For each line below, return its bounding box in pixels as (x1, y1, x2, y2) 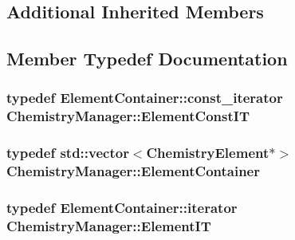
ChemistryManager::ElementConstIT (6, 106, 250, 126)
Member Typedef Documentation (6, 46, 288, 71)
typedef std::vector (6, 143, 129, 163)
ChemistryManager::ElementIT (6, 215, 211, 235)
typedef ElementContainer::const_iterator (6, 88, 283, 108)
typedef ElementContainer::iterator (6, 198, 238, 218)
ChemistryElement (146, 143, 269, 163)
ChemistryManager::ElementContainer (6, 161, 260, 181)
